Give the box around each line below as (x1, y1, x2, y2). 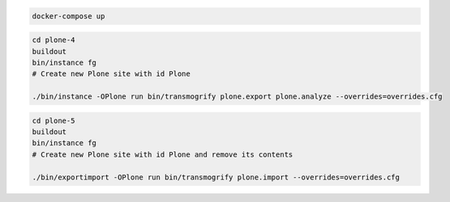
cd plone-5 (32, 116, 75, 125)
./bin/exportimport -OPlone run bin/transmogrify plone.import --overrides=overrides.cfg (32, 172, 401, 182)
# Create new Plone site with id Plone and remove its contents (32, 149, 294, 159)
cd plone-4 (32, 36, 75, 44)
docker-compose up (32, 11, 105, 20)
